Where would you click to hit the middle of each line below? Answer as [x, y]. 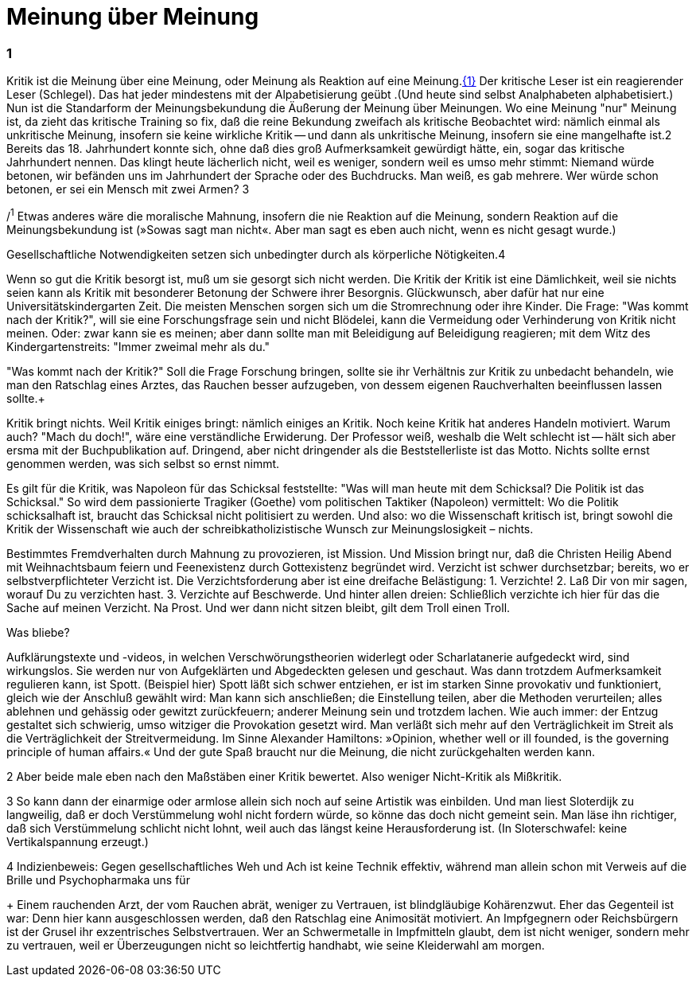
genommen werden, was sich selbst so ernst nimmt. [143, 463]
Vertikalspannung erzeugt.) [78, 841]
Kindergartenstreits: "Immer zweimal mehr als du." [138, 346]
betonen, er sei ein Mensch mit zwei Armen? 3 [128, 189]
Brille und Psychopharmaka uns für [98, 880]
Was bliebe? [38, 632]
